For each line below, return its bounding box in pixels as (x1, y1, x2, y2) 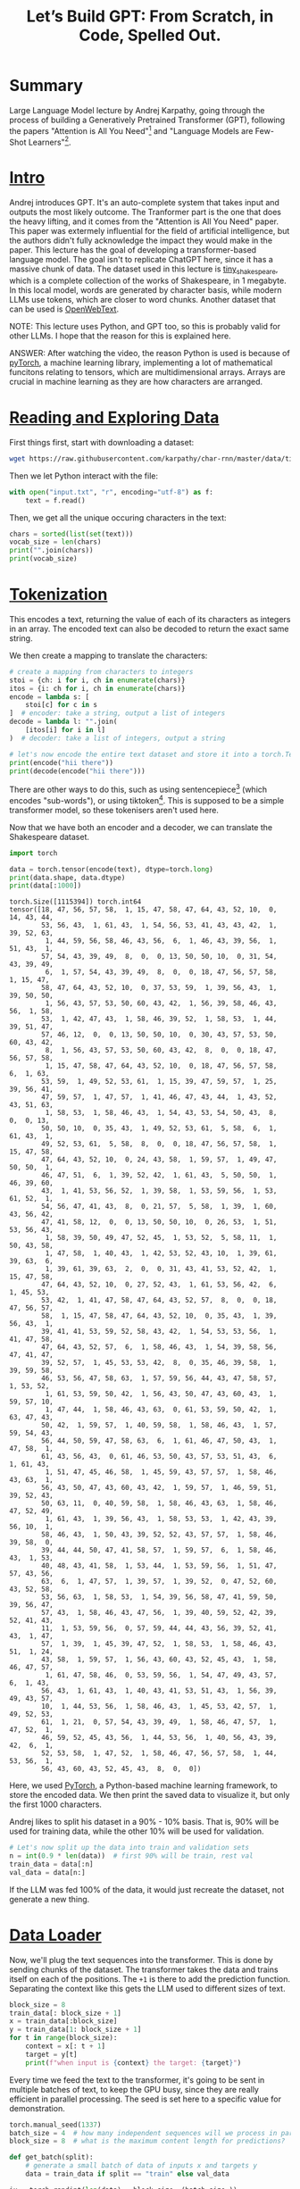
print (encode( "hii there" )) (9, 758, 114, 767)
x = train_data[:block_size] (9, 2017, 118, 2026)
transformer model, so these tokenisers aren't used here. (9, 804, 219, 815)
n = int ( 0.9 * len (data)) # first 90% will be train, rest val (9, 1852, 254, 1860)
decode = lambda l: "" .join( (9, 717, 118, 727)
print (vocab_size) (9, 554, 78, 563)
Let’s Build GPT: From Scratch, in (26, 6, 274, 27)
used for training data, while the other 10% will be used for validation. (9, 1826, 265, 1836)
